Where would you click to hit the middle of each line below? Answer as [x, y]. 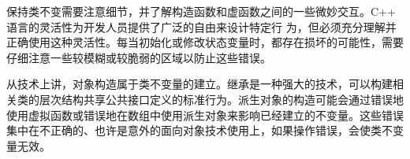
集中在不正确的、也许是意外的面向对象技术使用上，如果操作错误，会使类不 [199, 130]
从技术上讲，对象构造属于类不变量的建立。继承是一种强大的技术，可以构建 [199, 84]
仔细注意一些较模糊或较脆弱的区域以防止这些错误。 [139, 57]
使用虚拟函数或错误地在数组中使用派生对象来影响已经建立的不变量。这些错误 [205, 115]
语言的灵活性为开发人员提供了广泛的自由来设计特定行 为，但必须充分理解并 [201, 26]
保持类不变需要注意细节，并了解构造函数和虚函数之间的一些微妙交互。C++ [201, 11]
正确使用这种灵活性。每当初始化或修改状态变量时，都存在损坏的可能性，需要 [205, 42]
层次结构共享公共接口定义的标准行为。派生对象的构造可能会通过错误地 [221, 99]
